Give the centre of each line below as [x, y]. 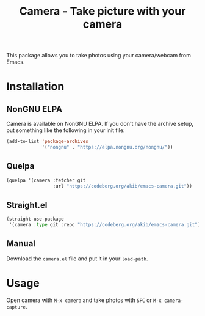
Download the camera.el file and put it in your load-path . [77, 259]
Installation [35, 86]
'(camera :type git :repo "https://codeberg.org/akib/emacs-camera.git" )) [106, 225]
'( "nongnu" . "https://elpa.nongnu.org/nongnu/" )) [107, 147]
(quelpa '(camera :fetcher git [46, 180]
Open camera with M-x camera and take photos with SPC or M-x [84, 300]
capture [16, 307]
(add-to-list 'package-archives [47, 142]
